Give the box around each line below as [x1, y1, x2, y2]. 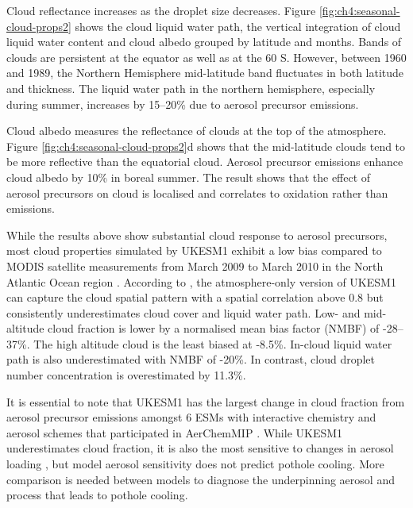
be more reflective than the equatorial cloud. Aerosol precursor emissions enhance [6, 153, 403, 170]
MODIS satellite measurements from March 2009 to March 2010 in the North [6, 257, 384, 274]
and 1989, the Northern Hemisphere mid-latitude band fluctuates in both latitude [6, 64, 404, 81]
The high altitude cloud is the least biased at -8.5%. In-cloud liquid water [33, 335, 392, 352]
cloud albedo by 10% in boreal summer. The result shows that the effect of [6, 168, 371, 185]
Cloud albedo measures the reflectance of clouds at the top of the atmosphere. [6, 122, 387, 139]
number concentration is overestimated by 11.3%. [6, 367, 246, 383]
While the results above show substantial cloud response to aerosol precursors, [6, 226, 388, 243]
